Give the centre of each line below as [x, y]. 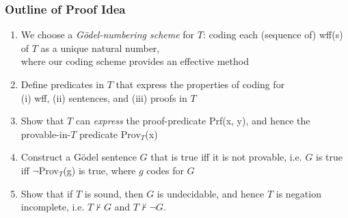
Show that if [47, 193]
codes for [165, 170]
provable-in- [46, 134]
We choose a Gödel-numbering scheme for [108, 35]
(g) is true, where [99, 170]
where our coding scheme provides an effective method [135, 61]
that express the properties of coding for [200, 84]
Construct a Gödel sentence [79, 157]
